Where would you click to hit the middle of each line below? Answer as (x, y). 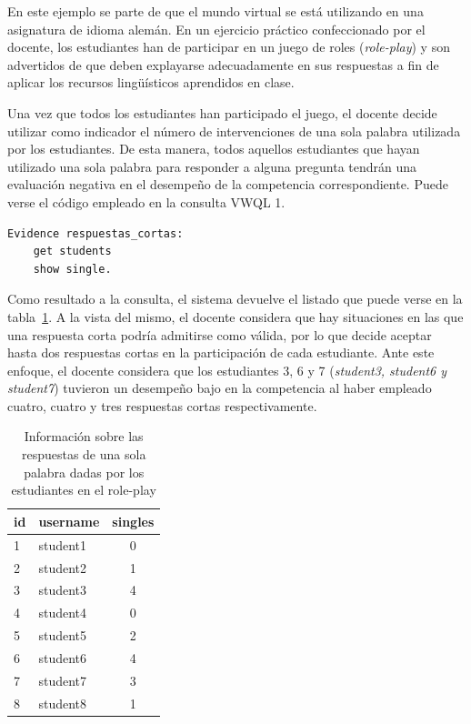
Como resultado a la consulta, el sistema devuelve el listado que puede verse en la (235, 299)
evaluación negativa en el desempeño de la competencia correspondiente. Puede (228, 184)
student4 (63, 613)
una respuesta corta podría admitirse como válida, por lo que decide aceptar (220, 334)
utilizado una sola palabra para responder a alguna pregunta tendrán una (212, 166)
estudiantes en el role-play (84, 490)
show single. (72, 269)
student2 (63, 567)
